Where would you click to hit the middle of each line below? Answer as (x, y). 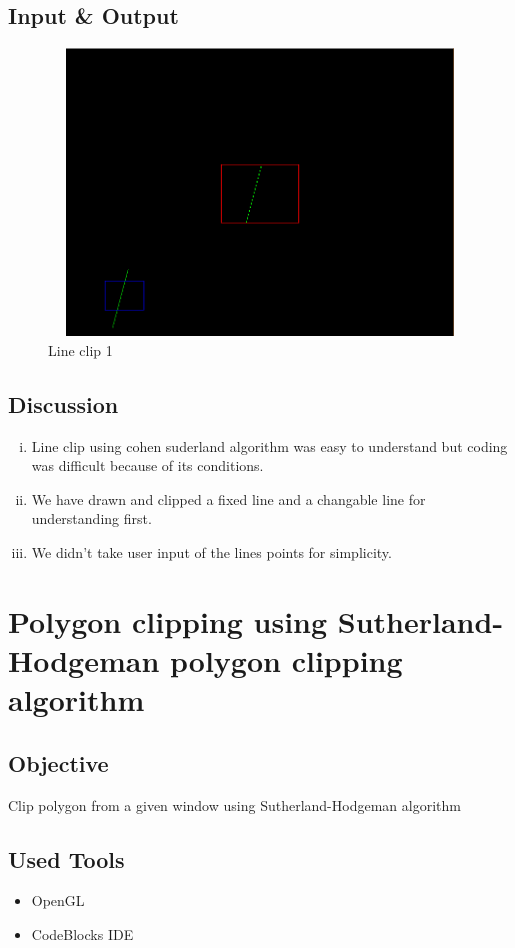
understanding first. (91, 518)
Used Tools (66, 858)
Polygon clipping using (168, 620)
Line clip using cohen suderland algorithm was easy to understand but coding (269, 445)
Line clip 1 (80, 349)
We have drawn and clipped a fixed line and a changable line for (228, 498)
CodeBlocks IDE (82, 933)
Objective (58, 762)
